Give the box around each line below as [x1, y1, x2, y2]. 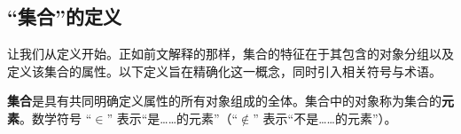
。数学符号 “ [20, 108, 92, 127]
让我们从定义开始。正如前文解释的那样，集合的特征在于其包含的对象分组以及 [7, 44, 454, 63]
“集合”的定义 [7, 3, 121, 30]
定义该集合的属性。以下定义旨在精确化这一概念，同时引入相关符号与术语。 [7, 61, 441, 80]
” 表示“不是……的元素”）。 [253, 108, 397, 127]
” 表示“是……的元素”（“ [106, 108, 238, 127]
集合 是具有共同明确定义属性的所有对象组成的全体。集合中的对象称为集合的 [7, 91, 441, 110]
